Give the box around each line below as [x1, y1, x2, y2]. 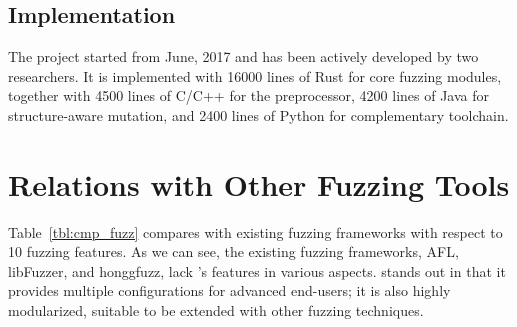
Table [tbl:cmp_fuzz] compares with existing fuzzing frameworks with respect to [8, 221, 503, 242]
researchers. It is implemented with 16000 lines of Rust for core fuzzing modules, [8, 65, 502, 86]
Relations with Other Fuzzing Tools [8, 163, 510, 204]
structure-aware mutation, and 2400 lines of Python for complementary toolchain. [8, 104, 509, 125]
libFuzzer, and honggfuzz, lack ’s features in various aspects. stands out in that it [8, 260, 506, 281]
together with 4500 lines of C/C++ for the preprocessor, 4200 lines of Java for [8, 85, 489, 106]
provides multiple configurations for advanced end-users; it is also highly [8, 280, 451, 301]
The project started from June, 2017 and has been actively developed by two [8, 46, 479, 67]
